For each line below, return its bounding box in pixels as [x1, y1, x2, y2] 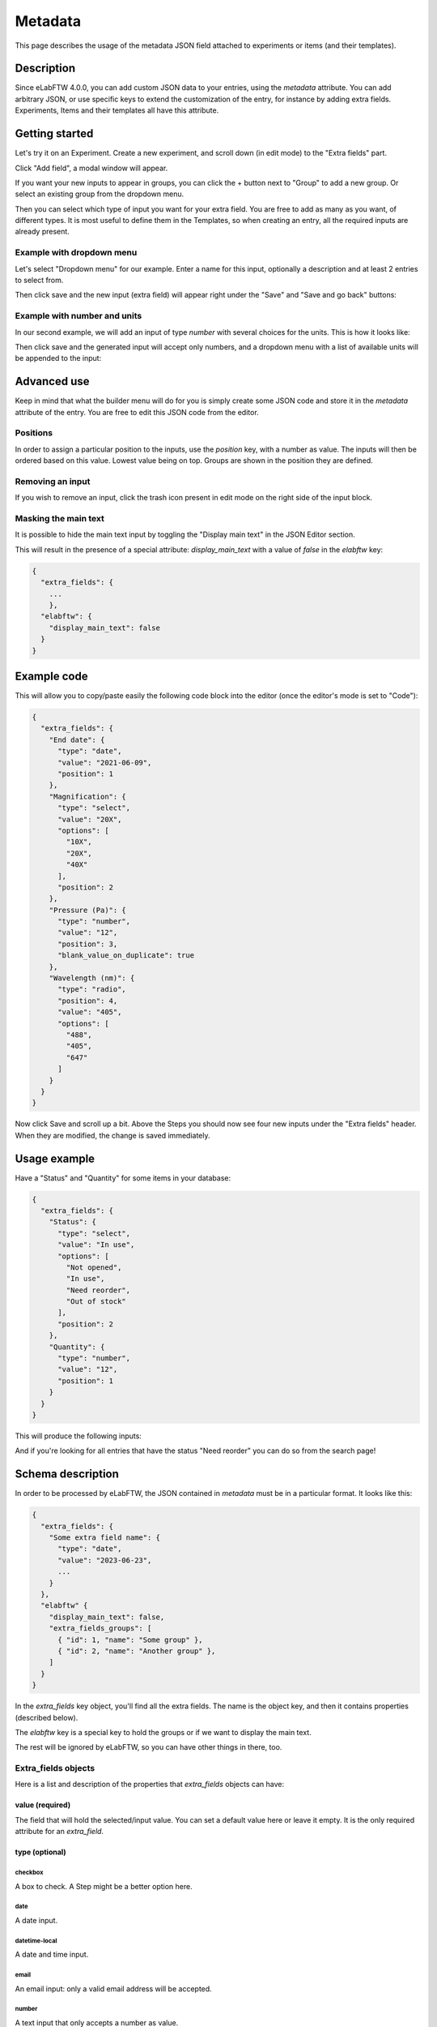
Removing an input [15, 475, 91, 486]
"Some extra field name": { [49, 1533, 161, 1542]
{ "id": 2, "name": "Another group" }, [57, 1646, 216, 1656]
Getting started [15, 126, 94, 141]
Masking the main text [15, 513, 104, 525]
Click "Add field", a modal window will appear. [15, 163, 168, 173]
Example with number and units [15, 311, 142, 322]
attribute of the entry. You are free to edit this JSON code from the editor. [15, 407, 259, 417]
